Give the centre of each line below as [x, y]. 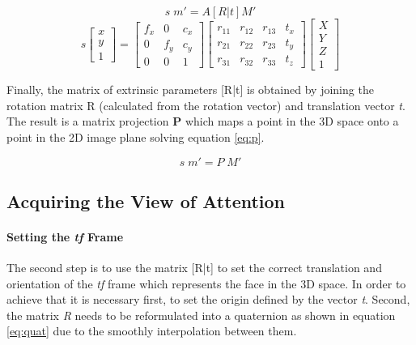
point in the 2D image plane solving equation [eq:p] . [136, 136]
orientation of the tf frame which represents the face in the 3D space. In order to [206, 283]
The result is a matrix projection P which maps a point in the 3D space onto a [203, 121]
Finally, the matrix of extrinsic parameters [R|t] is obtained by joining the [190, 89]
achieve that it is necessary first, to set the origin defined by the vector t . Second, [208, 299]
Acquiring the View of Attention [146, 200]
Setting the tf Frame [65, 236]
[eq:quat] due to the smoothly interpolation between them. [152, 331]
